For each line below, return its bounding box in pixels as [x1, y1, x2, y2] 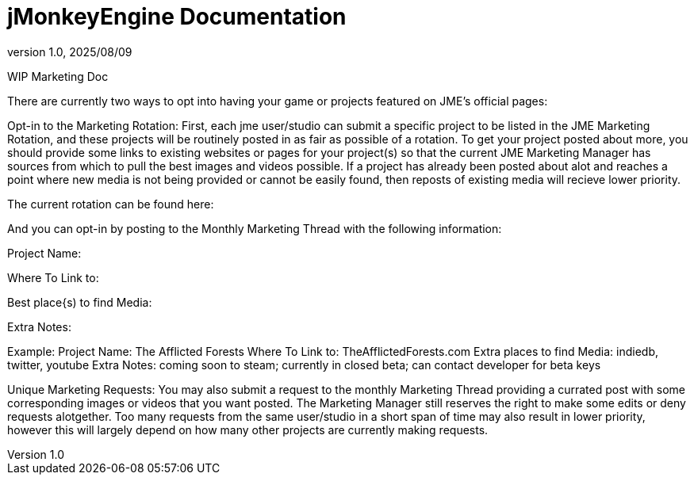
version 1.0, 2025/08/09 [7, 44, 132, 59]
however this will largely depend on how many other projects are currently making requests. [7, 422, 489, 437]
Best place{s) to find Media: [7, 295, 152, 309]
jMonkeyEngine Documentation [7, 3, 347, 30]
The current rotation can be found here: [7, 197, 214, 211]
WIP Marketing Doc [7, 69, 109, 83]
